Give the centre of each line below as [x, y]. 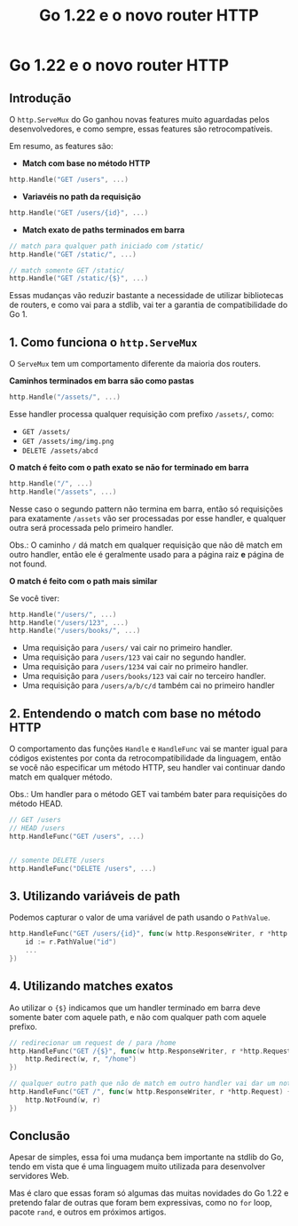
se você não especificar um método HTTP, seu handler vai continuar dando [147, 768]
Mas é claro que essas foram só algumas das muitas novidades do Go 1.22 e [149, 1193]
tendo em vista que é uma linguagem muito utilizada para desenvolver [137, 1167]
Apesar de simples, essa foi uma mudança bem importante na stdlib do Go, [146, 1157]
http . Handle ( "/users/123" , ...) [69, 622]
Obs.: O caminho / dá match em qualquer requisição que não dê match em [146, 545]
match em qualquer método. [61, 777]
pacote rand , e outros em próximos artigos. [88, 1212]
